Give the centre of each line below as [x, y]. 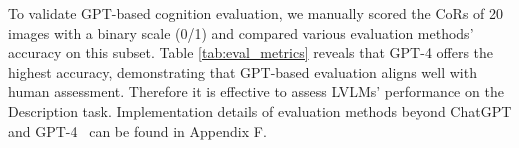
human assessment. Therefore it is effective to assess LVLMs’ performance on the [256, 91]
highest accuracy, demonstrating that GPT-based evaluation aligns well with [242, 71]
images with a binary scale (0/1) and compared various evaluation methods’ [241, 32]
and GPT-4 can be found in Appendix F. [137, 130]
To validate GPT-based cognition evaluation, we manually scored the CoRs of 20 [256, 13]
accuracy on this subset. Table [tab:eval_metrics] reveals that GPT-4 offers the [251, 52]
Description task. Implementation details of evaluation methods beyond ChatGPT [260, 110]
